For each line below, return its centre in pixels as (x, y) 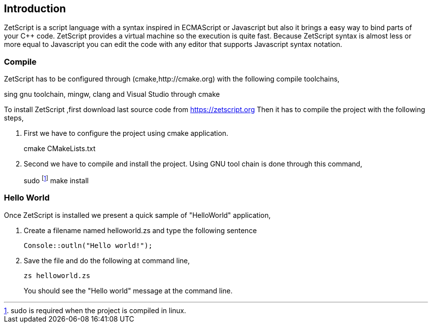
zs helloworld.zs (57, 275)
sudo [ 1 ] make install (56, 180)
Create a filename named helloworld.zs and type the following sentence (140, 230)
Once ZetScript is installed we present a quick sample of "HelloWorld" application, (137, 215)
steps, (14, 118)
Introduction (35, 9)
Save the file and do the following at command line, (107, 260)
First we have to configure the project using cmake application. (126, 133)
